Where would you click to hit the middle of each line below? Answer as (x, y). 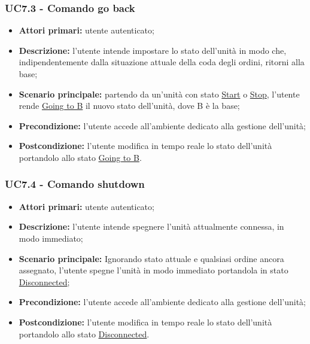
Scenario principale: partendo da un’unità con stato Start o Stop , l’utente (159, 94)
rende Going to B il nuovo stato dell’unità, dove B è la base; (129, 106)
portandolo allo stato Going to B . (80, 157)
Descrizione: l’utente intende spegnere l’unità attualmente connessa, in (151, 226)
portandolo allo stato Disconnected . (84, 334)
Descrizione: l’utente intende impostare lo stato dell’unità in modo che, (153, 50)
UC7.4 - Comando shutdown (75, 184)
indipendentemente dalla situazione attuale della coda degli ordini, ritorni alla (162, 62)
